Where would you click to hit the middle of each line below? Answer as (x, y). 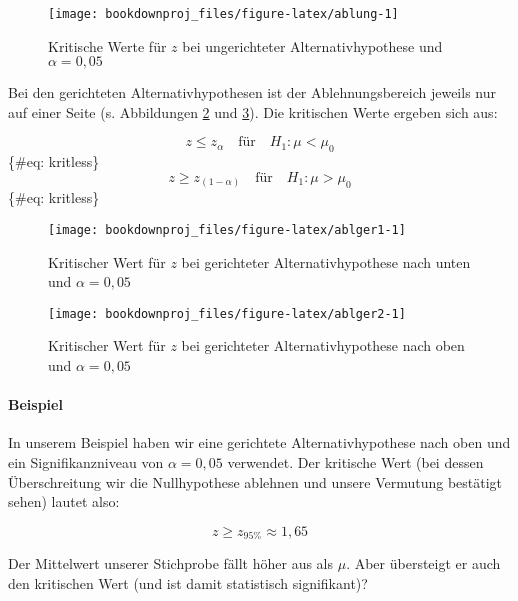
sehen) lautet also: (64, 501)
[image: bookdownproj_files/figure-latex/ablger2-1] (227, 313)
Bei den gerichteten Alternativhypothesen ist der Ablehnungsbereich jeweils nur (252, 92)
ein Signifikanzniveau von (86, 462)
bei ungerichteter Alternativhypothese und (312, 45)
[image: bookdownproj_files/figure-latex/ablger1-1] (227, 229)
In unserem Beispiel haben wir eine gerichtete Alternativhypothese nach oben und (259, 442)
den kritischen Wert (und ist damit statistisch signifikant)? (188, 582)
